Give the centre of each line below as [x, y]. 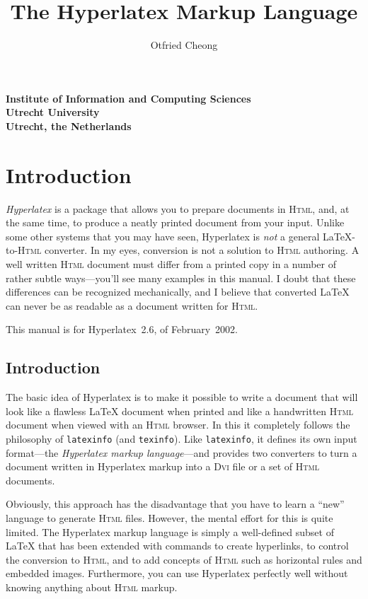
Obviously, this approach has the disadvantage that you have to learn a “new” [175, 504]
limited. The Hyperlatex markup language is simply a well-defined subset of [170, 531]
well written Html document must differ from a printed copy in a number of [171, 264]
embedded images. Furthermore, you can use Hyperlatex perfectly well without [177, 573]
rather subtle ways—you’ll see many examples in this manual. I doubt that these [181, 278]
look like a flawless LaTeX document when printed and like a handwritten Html [179, 411]
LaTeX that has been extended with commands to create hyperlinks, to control [177, 546]
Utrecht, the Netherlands [69, 126]
